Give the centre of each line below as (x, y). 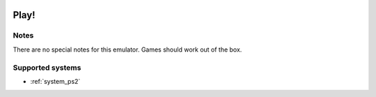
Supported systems (47, 68)
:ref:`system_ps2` (55, 81)
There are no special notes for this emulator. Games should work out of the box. (127, 50)
